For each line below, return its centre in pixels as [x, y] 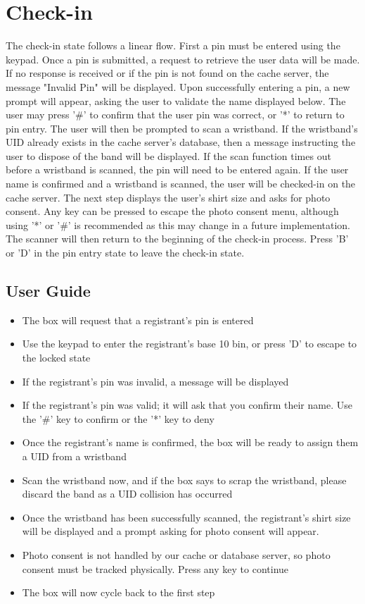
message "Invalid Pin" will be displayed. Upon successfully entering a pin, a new [178, 86]
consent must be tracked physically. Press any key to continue [155, 568]
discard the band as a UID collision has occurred [127, 494]
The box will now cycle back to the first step [119, 592]
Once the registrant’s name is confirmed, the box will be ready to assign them [190, 442]
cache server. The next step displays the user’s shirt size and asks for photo [168, 197]
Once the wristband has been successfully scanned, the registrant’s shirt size [186, 517]
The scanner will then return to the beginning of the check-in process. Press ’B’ [177, 239]
